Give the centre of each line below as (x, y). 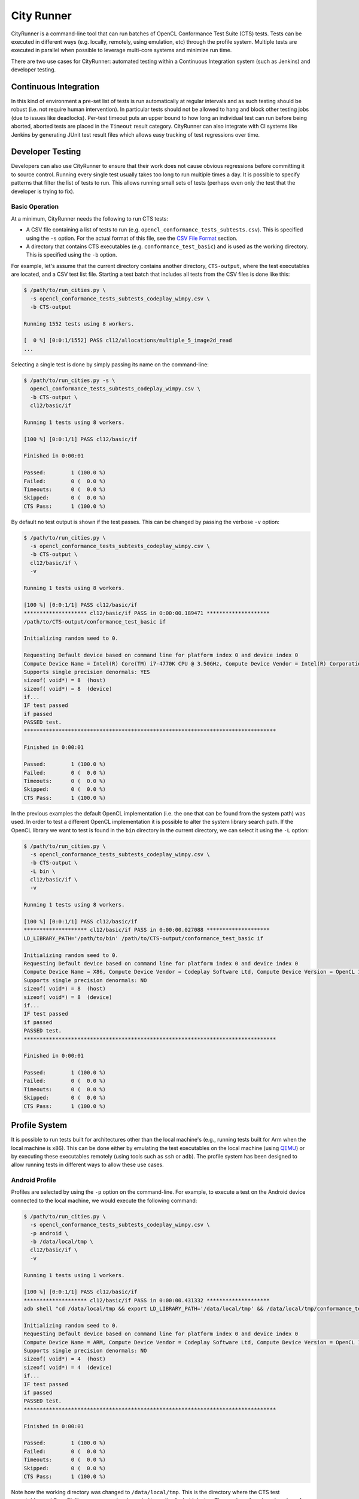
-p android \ (49, 1233)
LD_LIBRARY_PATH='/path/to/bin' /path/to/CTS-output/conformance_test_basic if (144, 938)
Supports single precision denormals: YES (87, 672)
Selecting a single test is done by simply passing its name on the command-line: (110, 364)
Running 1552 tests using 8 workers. (79, 323)
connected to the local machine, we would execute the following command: (104, 1200)
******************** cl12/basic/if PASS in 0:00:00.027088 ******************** (147, 930)
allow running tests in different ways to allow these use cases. (87, 1165)
